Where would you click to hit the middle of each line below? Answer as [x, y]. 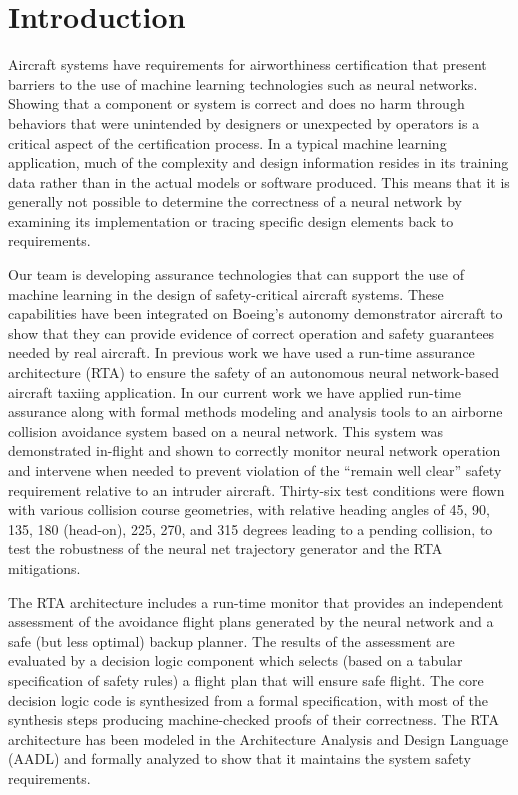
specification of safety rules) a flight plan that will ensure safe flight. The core [246, 679]
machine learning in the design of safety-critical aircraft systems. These [226, 293]
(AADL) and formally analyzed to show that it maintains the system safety [239, 758]
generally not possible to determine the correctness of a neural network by [235, 201]
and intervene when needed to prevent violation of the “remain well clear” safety [255, 470]
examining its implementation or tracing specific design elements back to [231, 220]
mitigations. [44, 567]
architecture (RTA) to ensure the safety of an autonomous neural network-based [254, 372]
